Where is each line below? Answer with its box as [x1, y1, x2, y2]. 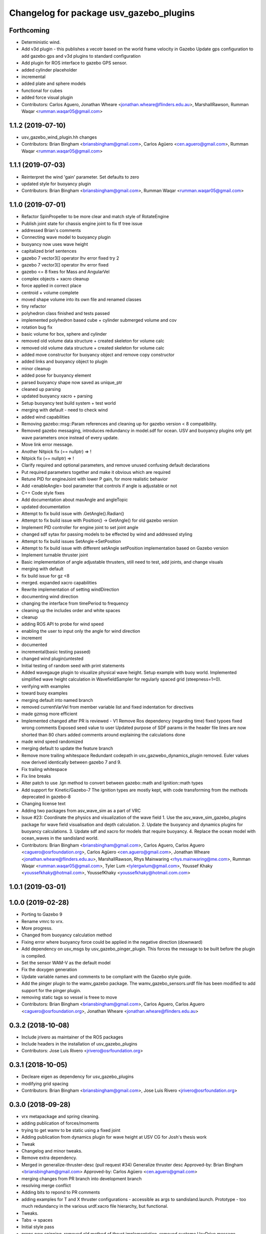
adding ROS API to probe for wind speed [21, 621, 104, 627]
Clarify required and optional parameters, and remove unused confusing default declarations [21, 462, 210, 468]
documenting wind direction [21, 593, 79, 599]
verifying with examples [21, 683, 70, 689]
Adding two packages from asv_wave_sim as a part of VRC [21, 808, 141, 813]
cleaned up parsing [21, 386, 61, 392]
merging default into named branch [21, 697, 93, 703]
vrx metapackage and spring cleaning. [21, 1114, 100, 1119]
